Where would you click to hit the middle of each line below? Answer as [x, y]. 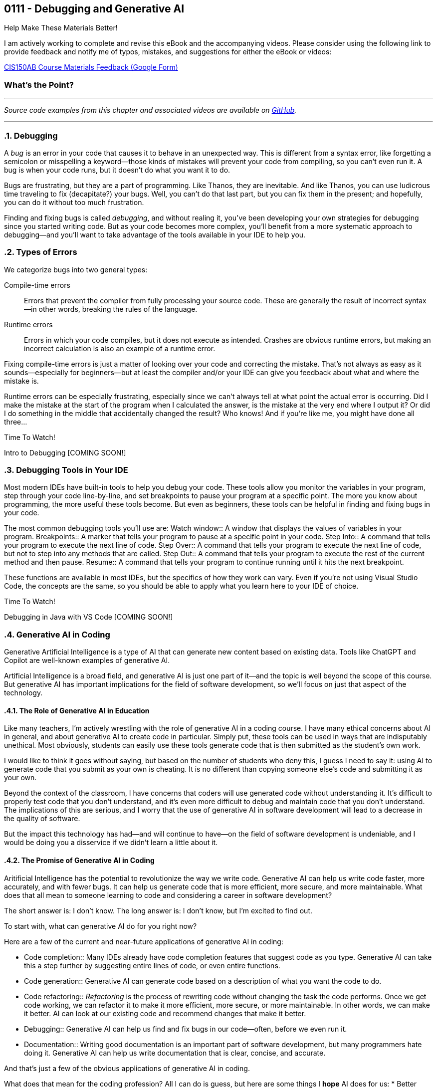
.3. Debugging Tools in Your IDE [66, 470]
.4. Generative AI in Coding [57, 634]
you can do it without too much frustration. [74, 202]
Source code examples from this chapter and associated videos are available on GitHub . [150, 110]
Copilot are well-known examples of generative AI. [87, 660]
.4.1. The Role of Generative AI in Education [77, 710]
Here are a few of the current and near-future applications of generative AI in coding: [144, 941]
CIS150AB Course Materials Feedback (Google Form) [91, 67]
